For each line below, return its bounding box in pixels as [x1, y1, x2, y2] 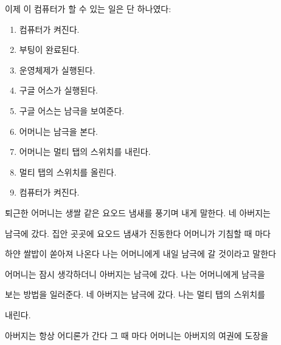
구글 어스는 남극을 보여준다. [19, 104, 125, 117]
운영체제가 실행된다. [19, 63, 95, 76]
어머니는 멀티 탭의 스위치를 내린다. [19, 145, 151, 158]
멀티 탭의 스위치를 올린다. [19, 165, 117, 178]
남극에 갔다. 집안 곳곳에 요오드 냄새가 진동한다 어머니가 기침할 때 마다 [5, 227, 271, 239]
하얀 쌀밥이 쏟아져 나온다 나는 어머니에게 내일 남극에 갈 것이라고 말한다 [5, 247, 276, 260]
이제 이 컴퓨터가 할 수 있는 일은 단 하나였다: [5, 2, 172, 15]
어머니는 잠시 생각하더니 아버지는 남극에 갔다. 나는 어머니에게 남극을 [5, 267, 265, 280]
